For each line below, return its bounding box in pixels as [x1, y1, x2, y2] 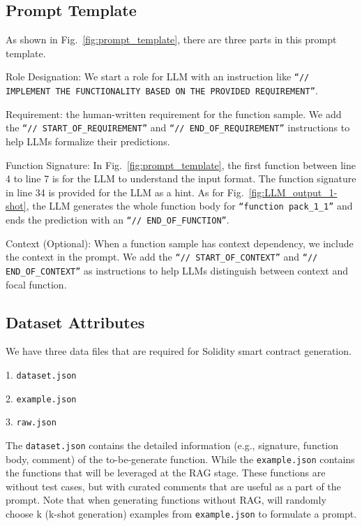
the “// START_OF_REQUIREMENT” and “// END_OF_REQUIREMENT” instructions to [6, 120, 350, 135]
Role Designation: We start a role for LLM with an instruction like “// [6, 69, 310, 84]
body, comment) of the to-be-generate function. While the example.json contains [6, 451, 355, 466]
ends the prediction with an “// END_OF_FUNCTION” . [6, 212, 229, 226]
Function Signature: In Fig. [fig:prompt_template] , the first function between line [6, 157, 356, 172]
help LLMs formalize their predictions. [6, 133, 170, 148]
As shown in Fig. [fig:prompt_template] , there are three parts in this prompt [6, 32, 337, 47]
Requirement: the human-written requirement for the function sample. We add [6, 106, 342, 121]
